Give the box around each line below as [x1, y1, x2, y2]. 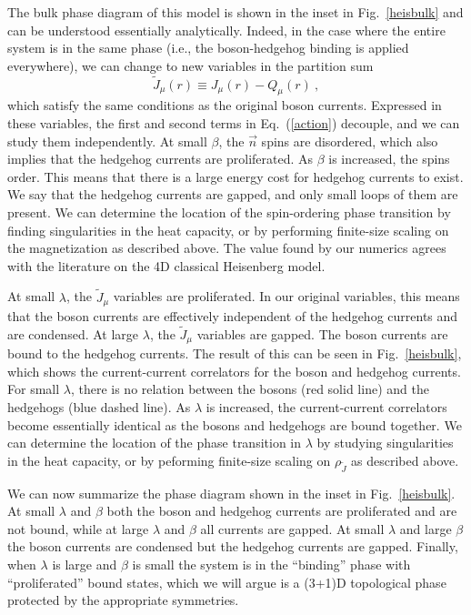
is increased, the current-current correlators [205, 398, 447, 417]
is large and [52, 554, 117, 573]
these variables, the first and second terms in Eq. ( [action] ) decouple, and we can [7, 113, 460, 132]
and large [399, 519, 452, 538]
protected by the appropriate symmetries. [7, 590, 239, 610]
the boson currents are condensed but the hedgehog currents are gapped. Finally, [7, 537, 458, 556]
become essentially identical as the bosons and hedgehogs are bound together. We [7, 415, 462, 434]
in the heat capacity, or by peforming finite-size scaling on [7, 450, 331, 469]
